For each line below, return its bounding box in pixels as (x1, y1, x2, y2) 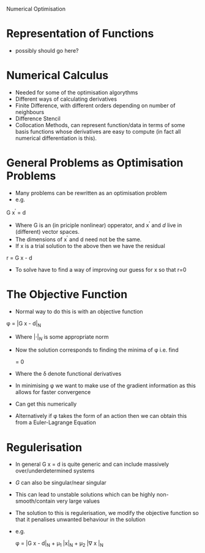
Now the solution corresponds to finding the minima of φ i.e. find (15, 346, 179, 354)
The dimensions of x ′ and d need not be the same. (15, 234, 142, 243)
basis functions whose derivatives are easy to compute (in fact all (15, 128, 181, 135)
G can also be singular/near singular (15, 479, 107, 487)
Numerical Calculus (6, 69, 109, 82)
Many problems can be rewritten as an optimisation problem (15, 189, 167, 196)
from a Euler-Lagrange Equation (15, 419, 97, 426)
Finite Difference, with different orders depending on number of (15, 101, 176, 109)
